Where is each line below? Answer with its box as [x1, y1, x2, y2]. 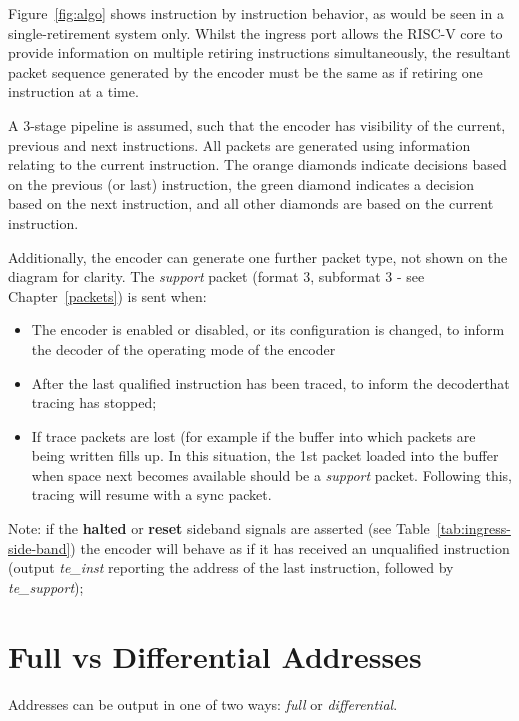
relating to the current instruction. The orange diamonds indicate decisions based [8, 154, 507, 175]
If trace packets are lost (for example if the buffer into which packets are [31, 425, 476, 446]
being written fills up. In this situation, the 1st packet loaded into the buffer [31, 445, 499, 466]
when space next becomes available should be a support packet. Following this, [31, 464, 513, 485]
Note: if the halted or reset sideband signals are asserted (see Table [8, 518, 430, 539]
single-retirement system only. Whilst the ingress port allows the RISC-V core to [8, 22, 503, 43]
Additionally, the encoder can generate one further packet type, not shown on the [8, 246, 508, 267]
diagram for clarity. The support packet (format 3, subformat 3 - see [8, 266, 425, 287]
